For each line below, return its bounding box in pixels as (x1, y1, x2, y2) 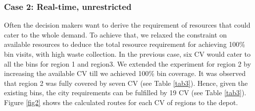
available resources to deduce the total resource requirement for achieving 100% (4, 39, 245, 49)
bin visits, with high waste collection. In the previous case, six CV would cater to (4, 49, 251, 59)
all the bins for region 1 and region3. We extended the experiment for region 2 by (4, 58, 251, 69)
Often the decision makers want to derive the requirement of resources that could (4, 20, 251, 30)
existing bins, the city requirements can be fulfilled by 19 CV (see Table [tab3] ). (4, 87, 247, 98)
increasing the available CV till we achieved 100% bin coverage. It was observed (4, 68, 246, 78)
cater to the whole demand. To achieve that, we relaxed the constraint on (4, 29, 227, 39)
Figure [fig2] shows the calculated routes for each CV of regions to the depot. (4, 97, 238, 107)
